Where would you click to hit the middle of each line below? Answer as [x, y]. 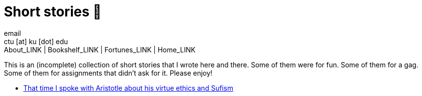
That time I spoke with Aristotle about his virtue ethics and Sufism [128, 88]
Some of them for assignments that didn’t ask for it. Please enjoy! [108, 73]
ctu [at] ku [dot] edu [36, 41]
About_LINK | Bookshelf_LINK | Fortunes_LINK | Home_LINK [100, 49]
